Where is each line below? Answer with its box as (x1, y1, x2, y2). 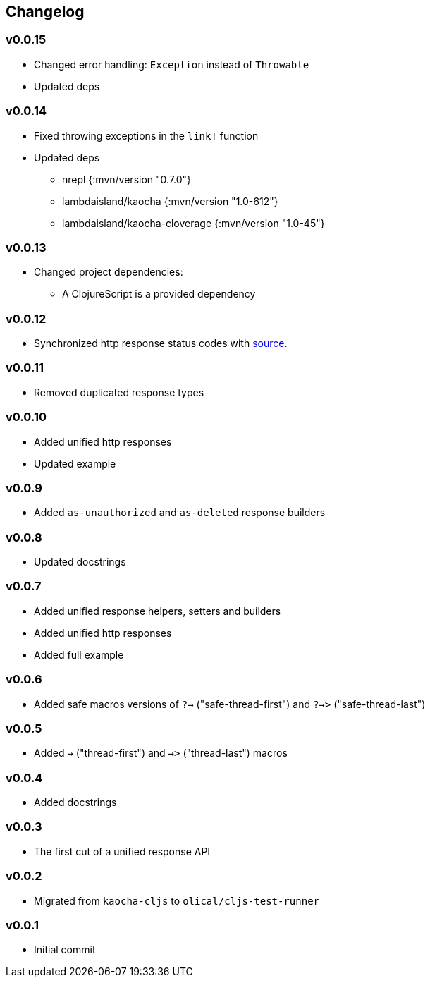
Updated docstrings (34, 556, 126, 568)
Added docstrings (34, 796, 117, 809)
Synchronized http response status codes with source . (34, 337, 288, 350)
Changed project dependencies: (34, 266, 183, 279)
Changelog (6, 3, 85, 20)
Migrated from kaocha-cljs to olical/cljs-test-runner (34, 894, 319, 907)
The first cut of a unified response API (34, 845, 211, 857)
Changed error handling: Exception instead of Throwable (34, 58, 309, 71)
